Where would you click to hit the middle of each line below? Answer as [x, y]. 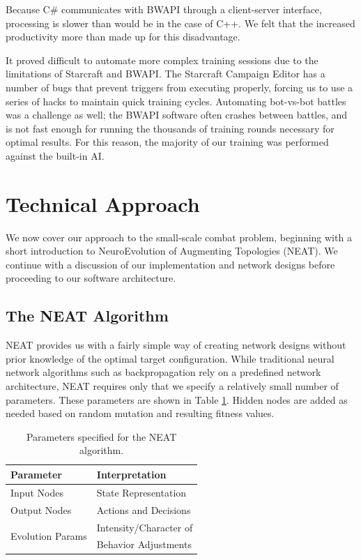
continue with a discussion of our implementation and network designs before [170, 264]
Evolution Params [49, 535]
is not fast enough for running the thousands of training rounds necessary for [170, 128]
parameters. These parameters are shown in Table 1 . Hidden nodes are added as [177, 399]
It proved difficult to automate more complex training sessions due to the [162, 60]
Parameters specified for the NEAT [101, 436]
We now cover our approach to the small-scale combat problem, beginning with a [179, 237]
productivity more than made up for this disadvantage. [123, 37]
